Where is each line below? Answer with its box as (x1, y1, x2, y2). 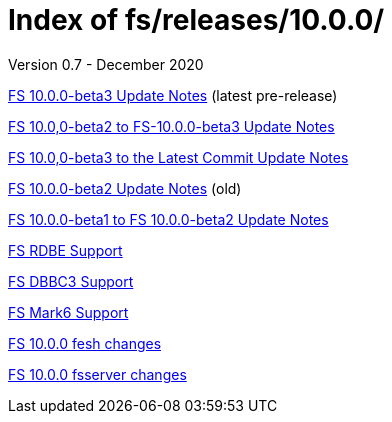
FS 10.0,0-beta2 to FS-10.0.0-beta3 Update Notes (8, 117, 335, 135)
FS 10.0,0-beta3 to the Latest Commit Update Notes (8, 148, 349, 166)
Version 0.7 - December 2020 (8, 55, 204, 73)
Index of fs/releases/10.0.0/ (8, 3, 385, 37)
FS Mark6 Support (8, 303, 129, 321)
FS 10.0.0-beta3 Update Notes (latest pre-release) (8, 86, 338, 104)
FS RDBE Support (8, 241, 123, 259)
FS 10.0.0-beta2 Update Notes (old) (8, 179, 242, 197)
